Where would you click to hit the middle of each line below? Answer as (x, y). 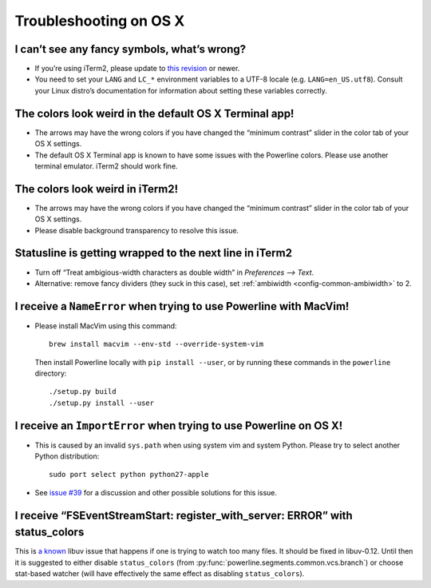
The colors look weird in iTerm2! (97, 189)
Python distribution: (67, 456)
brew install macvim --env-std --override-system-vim (156, 344)
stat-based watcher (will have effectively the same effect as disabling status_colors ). (160, 574)
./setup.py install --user (102, 403)
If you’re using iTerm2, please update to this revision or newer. (137, 69)
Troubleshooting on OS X (100, 21)
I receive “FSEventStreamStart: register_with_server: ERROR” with (184, 515)
